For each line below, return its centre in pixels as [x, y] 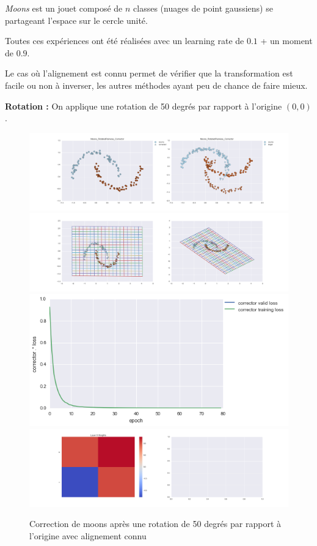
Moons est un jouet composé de [64, 8]
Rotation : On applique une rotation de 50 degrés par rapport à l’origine [144, 106]
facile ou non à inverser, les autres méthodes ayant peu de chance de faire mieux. [156, 85]
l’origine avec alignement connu [88, 535]
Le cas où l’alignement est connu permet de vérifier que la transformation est [149, 73]
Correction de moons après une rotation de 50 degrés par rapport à [155, 524]
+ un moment [286, 41]
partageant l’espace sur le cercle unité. [76, 20]
